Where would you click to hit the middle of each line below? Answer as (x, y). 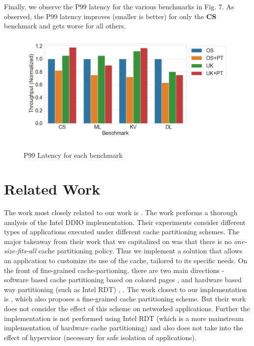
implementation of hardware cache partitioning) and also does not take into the (124, 328)
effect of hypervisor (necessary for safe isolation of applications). (100, 337)
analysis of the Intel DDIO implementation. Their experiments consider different (125, 222)
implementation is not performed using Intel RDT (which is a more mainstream (124, 318)
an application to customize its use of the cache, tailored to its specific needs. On (126, 260)
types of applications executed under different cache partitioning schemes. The (122, 232)
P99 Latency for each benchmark (73, 155)
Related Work (52, 189)
